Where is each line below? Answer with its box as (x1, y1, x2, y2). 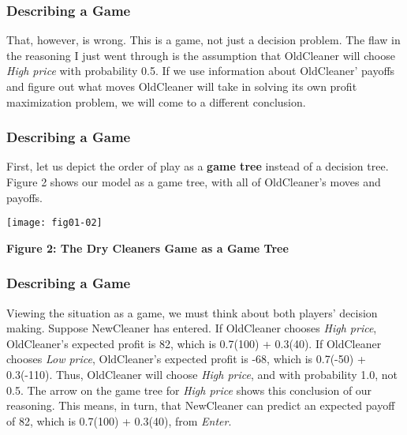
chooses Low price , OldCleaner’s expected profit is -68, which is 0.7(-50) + (6, 351, 366, 367)
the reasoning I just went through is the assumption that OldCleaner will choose (6, 47, 395, 63)
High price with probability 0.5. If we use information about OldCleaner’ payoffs (6, 62, 395, 79)
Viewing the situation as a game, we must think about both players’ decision (6, 304, 378, 321)
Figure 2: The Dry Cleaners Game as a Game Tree (6, 239, 289, 256)
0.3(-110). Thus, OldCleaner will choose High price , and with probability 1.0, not (6, 366, 398, 383)
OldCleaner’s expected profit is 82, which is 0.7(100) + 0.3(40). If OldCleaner (6, 335, 382, 351)
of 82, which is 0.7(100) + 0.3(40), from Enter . (6, 412, 232, 429)
